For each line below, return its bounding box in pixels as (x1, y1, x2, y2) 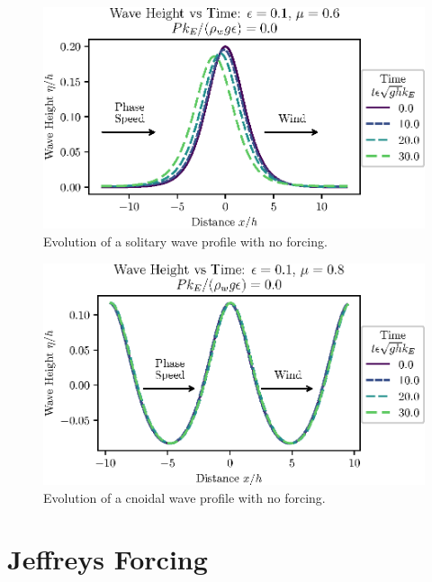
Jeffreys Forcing (7, 541, 208, 578)
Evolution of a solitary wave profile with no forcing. (43, 232, 328, 251)
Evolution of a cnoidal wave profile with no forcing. (43, 488, 326, 506)
